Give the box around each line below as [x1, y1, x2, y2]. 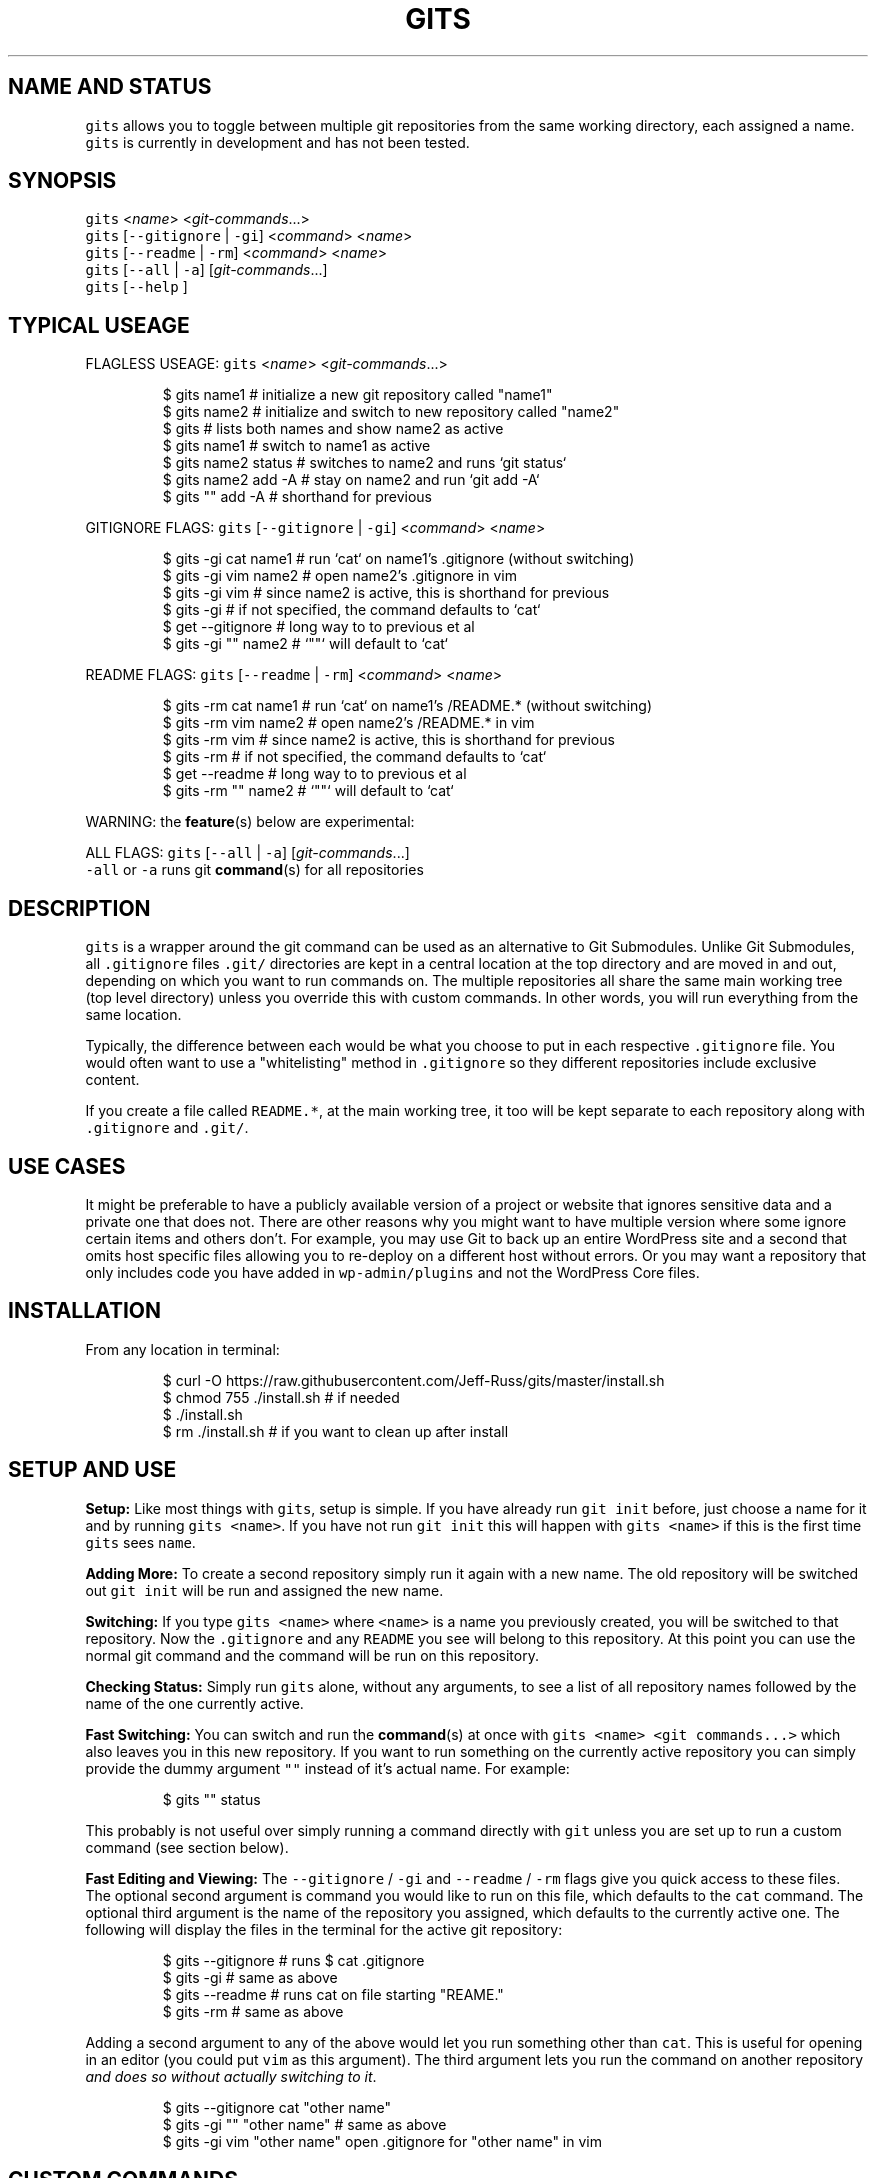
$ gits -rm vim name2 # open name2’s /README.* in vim [162, 714, 535, 732]
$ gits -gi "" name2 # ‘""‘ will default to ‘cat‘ [162, 635, 448, 653]
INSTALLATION [8, 1298, 161, 1324]
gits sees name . [85, 1533, 196, 1551]
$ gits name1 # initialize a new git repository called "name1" [162, 386, 553, 404]
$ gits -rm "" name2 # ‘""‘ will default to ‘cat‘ [162, 782, 454, 800]
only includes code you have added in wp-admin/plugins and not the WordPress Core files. [85, 1263, 700, 1281]
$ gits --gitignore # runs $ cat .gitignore [162, 1951, 425, 1969]
